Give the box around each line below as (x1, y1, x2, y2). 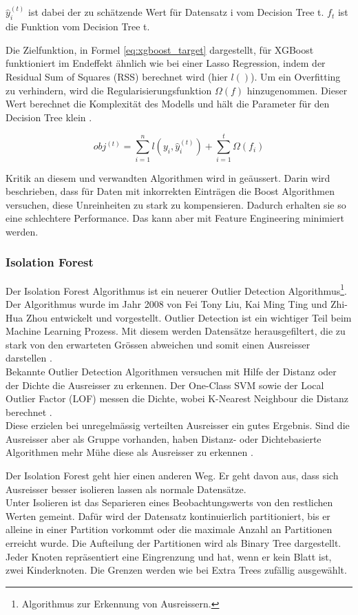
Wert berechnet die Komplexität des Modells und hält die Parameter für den (6, 96, 330, 111)
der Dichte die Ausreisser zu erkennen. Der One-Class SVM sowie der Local (6, 377, 324, 392)
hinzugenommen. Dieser (246, 83, 348, 97)
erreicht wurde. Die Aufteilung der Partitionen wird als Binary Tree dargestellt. (6, 536, 341, 550)
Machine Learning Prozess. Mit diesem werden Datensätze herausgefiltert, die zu (6, 324, 346, 338)
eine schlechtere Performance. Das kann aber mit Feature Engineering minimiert (6, 211, 344, 225)
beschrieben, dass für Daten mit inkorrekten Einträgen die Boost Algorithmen (6, 184, 335, 198)
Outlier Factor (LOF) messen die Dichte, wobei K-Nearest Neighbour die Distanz (6, 391, 349, 406)
